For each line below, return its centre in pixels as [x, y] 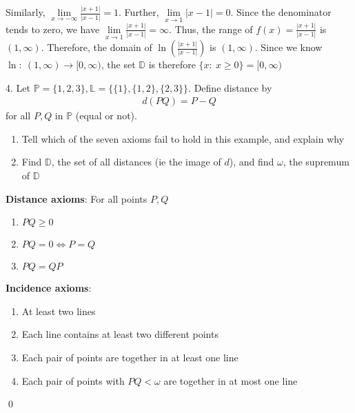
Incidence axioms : [49, 288]
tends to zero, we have [53, 29]
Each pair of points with [73, 380]
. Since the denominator [281, 12]
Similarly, [26, 12]
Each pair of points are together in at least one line [130, 357]
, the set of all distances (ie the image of [136, 162]
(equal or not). [106, 115]
